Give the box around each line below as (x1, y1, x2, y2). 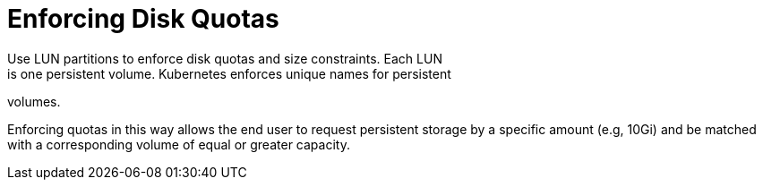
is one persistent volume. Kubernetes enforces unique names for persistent (7, 65, 451, 81)
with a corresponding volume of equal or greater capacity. (7, 136, 350, 152)
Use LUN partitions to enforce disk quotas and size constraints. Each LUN (7, 50, 442, 66)
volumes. (7, 93, 61, 109)
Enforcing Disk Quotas (7, 4, 279, 34)
